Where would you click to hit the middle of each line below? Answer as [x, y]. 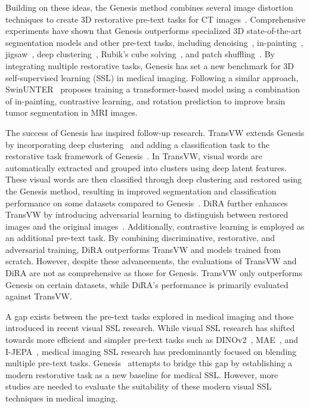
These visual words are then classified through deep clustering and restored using [154, 179]
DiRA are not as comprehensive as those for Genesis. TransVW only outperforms [154, 273]
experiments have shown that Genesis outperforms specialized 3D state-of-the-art [154, 31]
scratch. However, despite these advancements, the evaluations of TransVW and [151, 261]
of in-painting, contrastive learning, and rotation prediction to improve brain [145, 101]
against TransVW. [39, 296]
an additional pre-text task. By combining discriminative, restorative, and [140, 238]
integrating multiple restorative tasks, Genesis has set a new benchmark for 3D [150, 65]
